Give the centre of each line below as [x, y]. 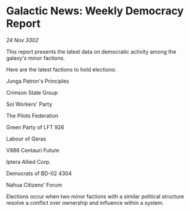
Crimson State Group [32, 92]
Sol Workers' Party [29, 104]
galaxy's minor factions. [36, 58]
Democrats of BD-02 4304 [39, 173]
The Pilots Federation [32, 116]
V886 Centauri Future [33, 150]
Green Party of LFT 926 [35, 127]
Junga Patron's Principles [38, 81]
